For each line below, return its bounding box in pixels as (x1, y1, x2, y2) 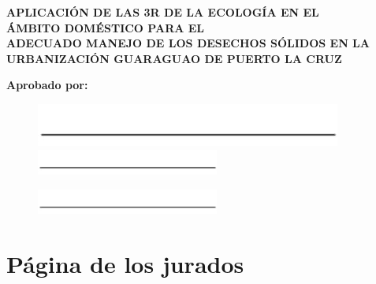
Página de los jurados (6, 248, 244, 280)
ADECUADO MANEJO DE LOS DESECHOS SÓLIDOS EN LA (6, 35, 370, 51)
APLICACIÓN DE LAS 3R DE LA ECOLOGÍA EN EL (6, 4, 319, 20)
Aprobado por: (6, 77, 88, 93)
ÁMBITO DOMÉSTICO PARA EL (6, 19, 205, 35)
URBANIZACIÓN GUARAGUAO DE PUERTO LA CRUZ (6, 50, 342, 66)
